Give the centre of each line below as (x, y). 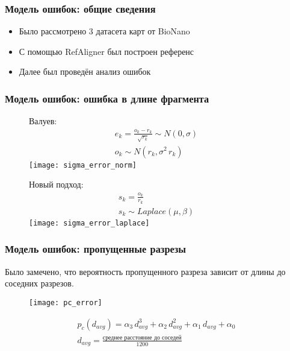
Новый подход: (56, 184)
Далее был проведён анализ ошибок (85, 71)
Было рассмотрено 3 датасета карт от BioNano (104, 31)
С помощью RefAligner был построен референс (106, 51)
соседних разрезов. (39, 283)
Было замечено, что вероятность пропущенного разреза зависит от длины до (145, 271)
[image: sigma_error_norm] (83, 165)
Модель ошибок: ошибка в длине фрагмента (107, 98)
